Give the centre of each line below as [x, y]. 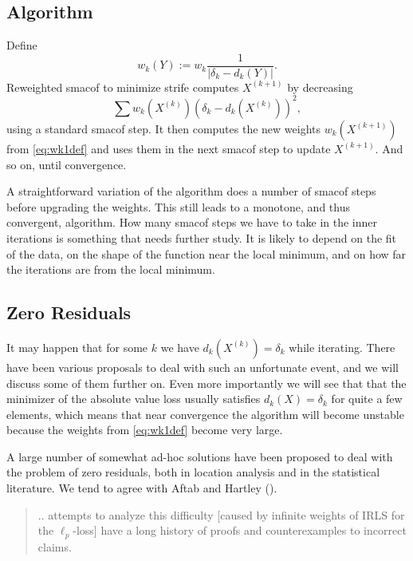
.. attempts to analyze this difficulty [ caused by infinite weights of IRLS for [221, 514]
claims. [55, 546]
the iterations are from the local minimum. [111, 269]
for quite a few [367, 399]
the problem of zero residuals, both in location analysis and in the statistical [193, 472]
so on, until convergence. [67, 164]
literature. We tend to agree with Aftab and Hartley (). [142, 488]
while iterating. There [342, 347]
